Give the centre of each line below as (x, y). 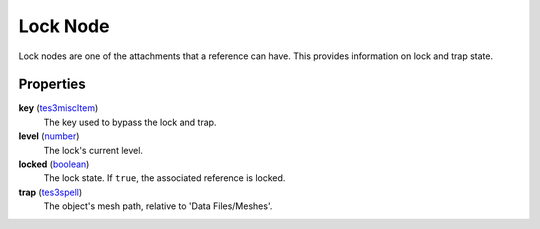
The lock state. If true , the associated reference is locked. (164, 178)
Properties (52, 84)
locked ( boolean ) (54, 164)
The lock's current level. (93, 150)
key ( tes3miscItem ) (58, 108)
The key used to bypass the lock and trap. (130, 122)
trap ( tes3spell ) (50, 192)
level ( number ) (49, 136)
